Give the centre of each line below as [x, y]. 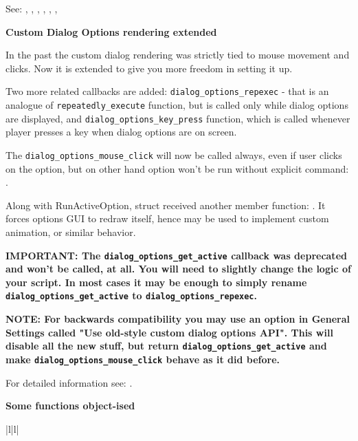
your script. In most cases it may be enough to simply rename [156, 282]
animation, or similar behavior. [71, 232]
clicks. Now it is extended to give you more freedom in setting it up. [149, 68]
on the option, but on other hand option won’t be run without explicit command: [177, 168]
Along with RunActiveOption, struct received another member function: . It [166, 205]
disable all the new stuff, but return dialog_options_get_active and [166, 346]
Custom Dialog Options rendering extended [111, 31]
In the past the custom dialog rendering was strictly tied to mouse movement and [178, 55]
